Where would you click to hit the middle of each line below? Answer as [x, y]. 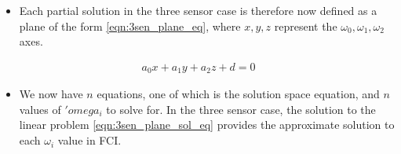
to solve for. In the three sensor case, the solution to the [241, 109]
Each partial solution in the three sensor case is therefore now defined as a [198, 10]
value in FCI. [89, 140]
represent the [306, 26]
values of [40, 109]
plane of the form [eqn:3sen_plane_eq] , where [130, 26]
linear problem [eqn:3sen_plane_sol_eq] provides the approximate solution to [207, 125]
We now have [51, 94]
